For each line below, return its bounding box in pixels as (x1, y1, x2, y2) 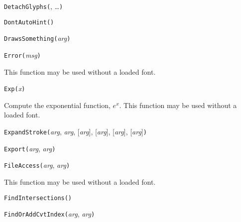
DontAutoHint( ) (4, 18, 54, 26)
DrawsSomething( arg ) (4, 33, 71, 43)
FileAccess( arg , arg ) (4, 160, 70, 170)
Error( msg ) (4, 49, 41, 60)
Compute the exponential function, (4, 100, 111, 110)
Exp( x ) (4, 83, 25, 94)
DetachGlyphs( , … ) (4, 1, 63, 11)
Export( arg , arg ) (4, 143, 56, 153)
